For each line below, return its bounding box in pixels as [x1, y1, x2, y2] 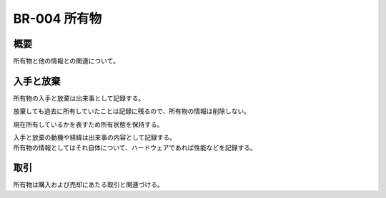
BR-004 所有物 [13, 11, 102, 26]
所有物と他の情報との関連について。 [13, 57, 120, 66]
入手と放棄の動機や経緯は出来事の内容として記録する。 [13, 133, 177, 142]
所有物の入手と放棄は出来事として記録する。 [13, 93, 145, 103]
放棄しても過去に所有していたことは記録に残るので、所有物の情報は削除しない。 [13, 107, 250, 115]
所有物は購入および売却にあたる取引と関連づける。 [13, 180, 164, 189]
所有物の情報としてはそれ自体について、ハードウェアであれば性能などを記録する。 [13, 143, 257, 152]
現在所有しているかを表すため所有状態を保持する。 [13, 120, 164, 128]
